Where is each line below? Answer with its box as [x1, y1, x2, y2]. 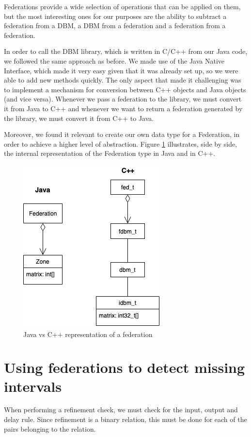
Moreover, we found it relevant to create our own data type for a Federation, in [4, 129, 240, 139]
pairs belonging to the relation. [4, 423, 96, 434]
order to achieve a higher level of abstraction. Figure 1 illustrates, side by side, [4, 138, 237, 149]
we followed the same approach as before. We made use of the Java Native [4, 55, 225, 66]
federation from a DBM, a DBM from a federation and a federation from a [4, 20, 226, 31]
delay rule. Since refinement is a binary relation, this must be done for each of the [4, 414, 247, 424]
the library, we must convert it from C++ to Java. [4, 113, 154, 123]
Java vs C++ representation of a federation [23, 329, 153, 339]
